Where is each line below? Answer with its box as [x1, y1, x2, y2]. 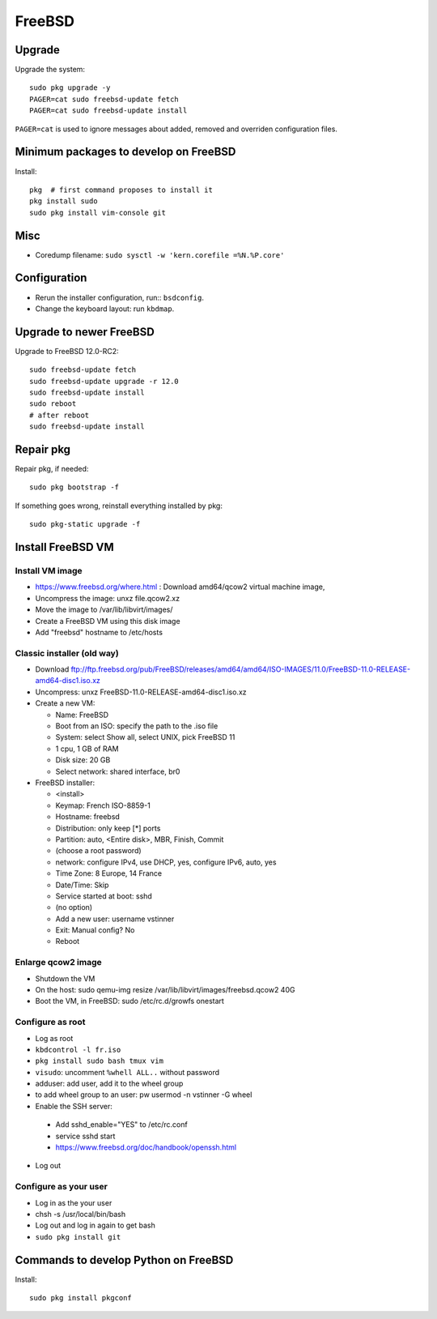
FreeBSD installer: [35, 778, 95, 788]
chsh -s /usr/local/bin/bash [35, 1209, 125, 1219]
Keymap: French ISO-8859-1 [55, 800, 151, 810]
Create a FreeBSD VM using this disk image [35, 616, 181, 625]
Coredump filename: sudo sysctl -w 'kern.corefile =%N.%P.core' [35, 250, 285, 259]
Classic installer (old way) [15, 647, 119, 659]
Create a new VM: [35, 698, 95, 708]
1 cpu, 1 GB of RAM [55, 744, 119, 753]
